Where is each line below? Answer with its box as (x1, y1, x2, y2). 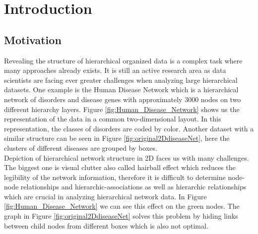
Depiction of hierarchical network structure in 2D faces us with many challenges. (4, 152, 249, 163)
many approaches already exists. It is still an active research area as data (4, 65, 226, 75)
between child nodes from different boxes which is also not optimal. (4, 220, 208, 231)
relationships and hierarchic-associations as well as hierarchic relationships (20, 181, 247, 192)
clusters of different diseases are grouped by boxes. (4, 142, 157, 153)
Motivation (4, 32, 62, 47)
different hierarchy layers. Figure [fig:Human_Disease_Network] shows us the (4, 104, 240, 114)
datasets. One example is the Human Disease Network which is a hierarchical (4, 84, 239, 95)
